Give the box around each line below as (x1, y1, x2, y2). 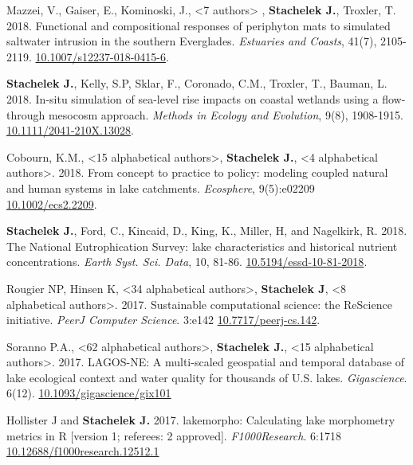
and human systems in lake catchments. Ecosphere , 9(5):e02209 (6, 179, 315, 196)
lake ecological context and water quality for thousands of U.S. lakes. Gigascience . (6, 369, 407, 385)
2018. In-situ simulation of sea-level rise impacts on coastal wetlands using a (6, 90, 379, 107)
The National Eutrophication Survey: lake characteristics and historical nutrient (6, 237, 398, 254)
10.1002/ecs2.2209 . (6, 195, 97, 212)
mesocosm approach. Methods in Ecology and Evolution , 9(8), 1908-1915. (48, 106, 403, 123)
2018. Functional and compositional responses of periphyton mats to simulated (6, 17, 391, 33)
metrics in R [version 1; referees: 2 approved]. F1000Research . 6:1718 (6, 427, 341, 444)
